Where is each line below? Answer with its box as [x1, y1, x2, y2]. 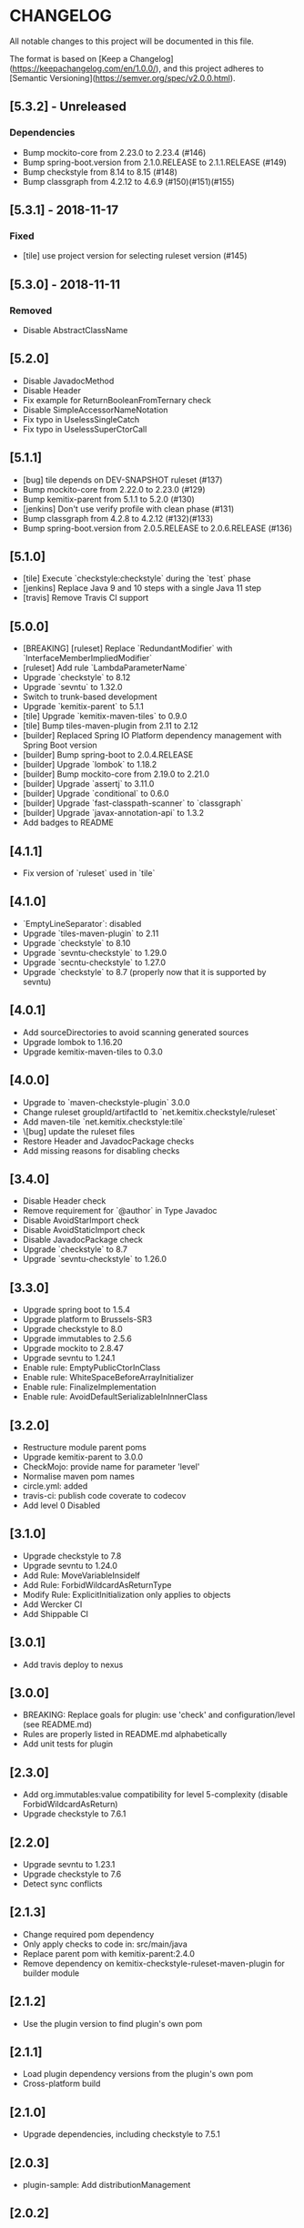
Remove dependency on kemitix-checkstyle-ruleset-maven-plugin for [22, 1958, 285, 1969]
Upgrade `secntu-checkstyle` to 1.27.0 [22, 957, 167, 968]
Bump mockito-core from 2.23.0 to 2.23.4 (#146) [22, 147, 207, 158]
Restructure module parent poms [22, 1441, 147, 1452]
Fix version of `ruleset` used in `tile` [22, 868, 156, 879]
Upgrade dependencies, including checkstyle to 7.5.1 [22, 2129, 220, 2140]
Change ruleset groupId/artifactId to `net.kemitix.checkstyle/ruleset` [22, 1106, 279, 1117]
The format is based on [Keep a [9, 53, 128, 64]
